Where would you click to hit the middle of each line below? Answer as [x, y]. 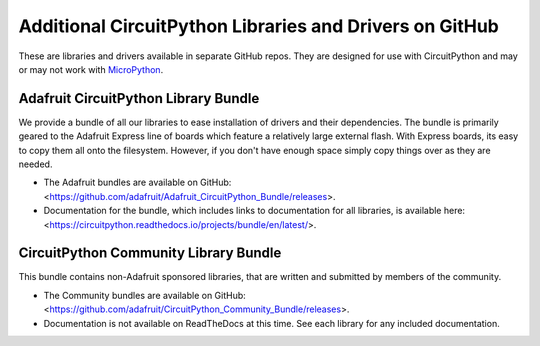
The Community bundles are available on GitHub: [145, 295]
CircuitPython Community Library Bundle [150, 253]
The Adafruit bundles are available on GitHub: [137, 182]
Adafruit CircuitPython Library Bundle [139, 98]
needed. [35, 164]
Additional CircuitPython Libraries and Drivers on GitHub [258, 26]
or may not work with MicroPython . [91, 69]
